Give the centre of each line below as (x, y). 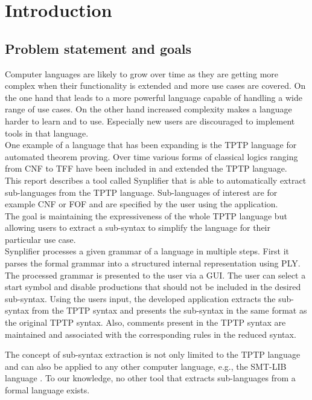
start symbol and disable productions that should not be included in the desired (153, 287)
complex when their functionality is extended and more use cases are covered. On (155, 85)
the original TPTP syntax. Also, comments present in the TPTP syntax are (145, 322)
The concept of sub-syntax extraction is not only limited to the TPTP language (153, 354)
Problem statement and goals (98, 48)
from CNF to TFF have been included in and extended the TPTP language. (146, 168)
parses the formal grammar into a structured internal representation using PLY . (153, 263)
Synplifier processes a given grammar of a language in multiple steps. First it (147, 251)
